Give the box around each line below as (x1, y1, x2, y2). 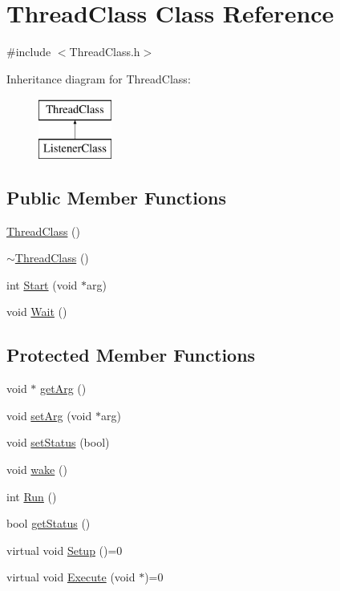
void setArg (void (6, 407, 92, 423)
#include (6, 43, 51, 60)
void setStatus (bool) (6, 434, 110, 451)
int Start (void (6, 276, 78, 293)
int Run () (6, 488, 57, 504)
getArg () (40, 380, 87, 397)
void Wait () (6, 303, 67, 320)
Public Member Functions (6, 184, 226, 209)
